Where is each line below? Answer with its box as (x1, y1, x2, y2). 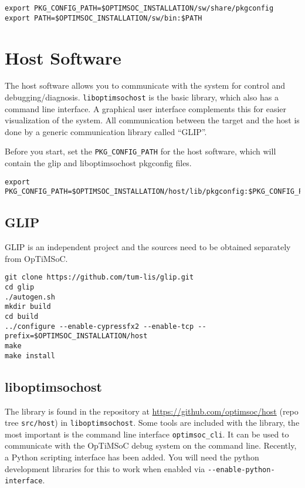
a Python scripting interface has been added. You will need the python (5, 451, 259, 463)
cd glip (5, 283, 35, 292)
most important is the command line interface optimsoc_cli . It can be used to (5, 428, 289, 440)
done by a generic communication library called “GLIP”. (5, 125, 207, 137)
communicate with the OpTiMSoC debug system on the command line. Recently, (5, 439, 297, 452)
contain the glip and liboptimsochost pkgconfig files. (5, 157, 192, 169)
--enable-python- (208, 465, 275, 474)
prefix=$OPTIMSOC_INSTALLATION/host (5, 332, 148, 341)
